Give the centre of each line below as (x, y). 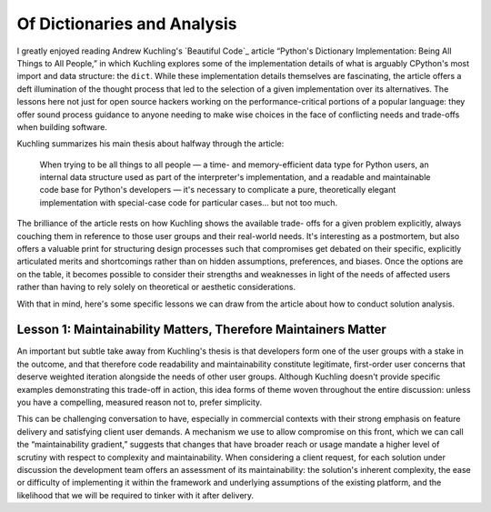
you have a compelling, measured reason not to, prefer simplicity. (140, 402)
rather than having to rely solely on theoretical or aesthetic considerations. (156, 287)
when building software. (62, 126)
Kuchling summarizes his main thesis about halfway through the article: (150, 144)
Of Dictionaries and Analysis (127, 24)
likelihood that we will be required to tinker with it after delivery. (135, 495)
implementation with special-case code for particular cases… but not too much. (189, 202)
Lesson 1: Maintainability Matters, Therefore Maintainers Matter (201, 330)
